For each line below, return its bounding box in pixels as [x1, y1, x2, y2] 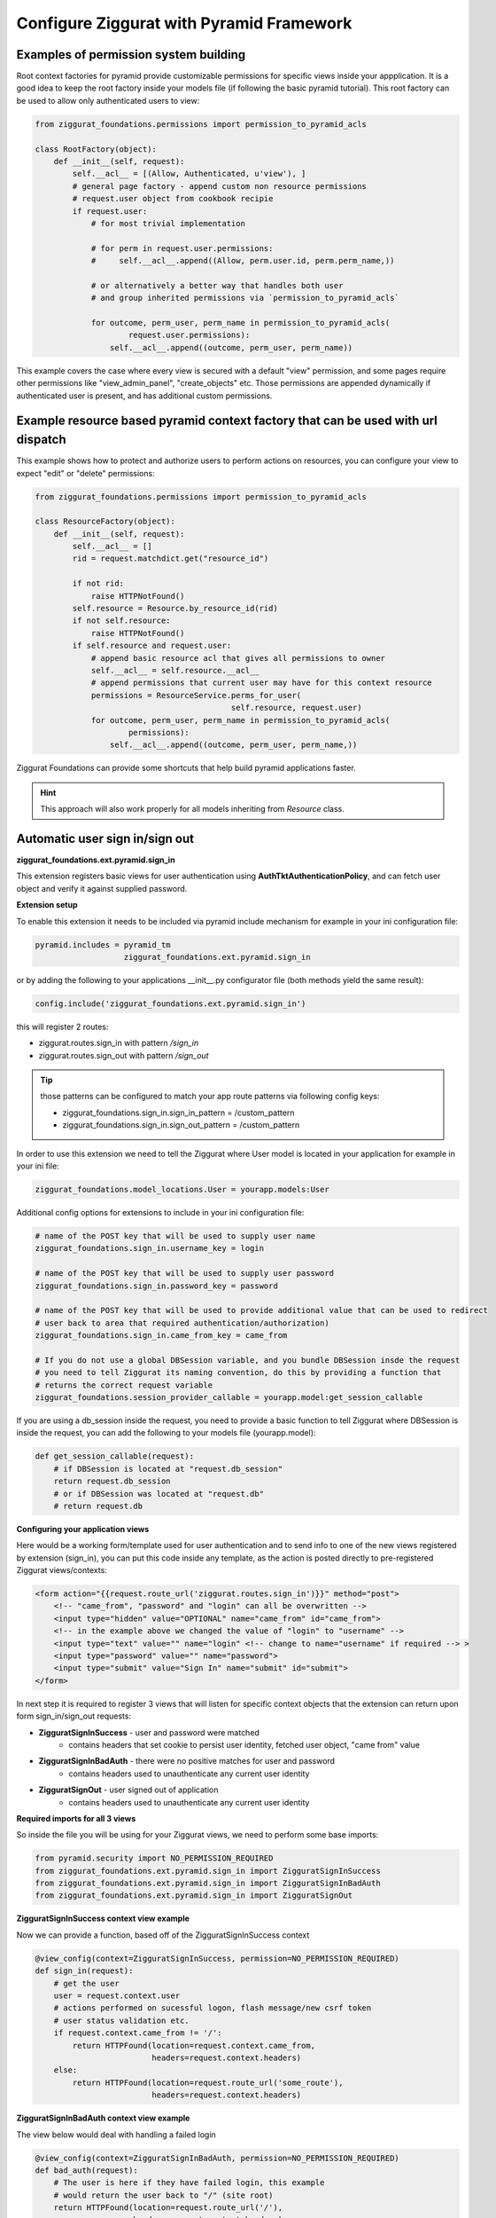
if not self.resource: [72, 616, 172, 625]
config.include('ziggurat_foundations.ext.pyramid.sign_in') [35, 998, 306, 1009]
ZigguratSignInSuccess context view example [16, 1913, 190, 1924]
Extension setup [16, 900, 78, 910]
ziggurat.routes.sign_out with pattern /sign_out [38, 1050, 209, 1060]
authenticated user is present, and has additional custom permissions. [16, 390, 273, 401]
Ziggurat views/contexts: [16, 1565, 108, 1576]
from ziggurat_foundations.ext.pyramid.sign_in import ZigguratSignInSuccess [35, 1866, 381, 1876]
